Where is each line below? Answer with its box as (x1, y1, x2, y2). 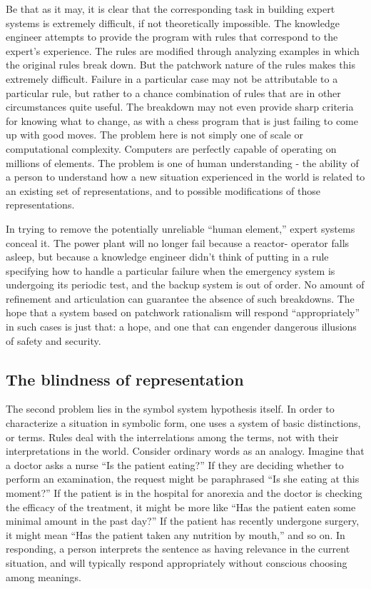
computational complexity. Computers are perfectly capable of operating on (6, 141, 337, 156)
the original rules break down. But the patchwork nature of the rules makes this (6, 57, 355, 72)
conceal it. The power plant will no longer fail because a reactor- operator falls (6, 235, 350, 250)
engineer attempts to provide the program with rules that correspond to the (6, 29, 338, 44)
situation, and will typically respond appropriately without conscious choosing (6, 555, 347, 570)
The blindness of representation (6, 368, 244, 390)
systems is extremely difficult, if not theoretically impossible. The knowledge (6, 15, 340, 30)
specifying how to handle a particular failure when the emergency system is (6, 263, 335, 278)
